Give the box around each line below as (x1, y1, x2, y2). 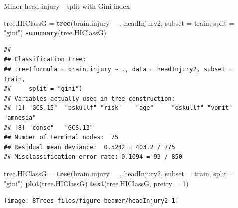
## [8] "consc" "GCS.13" (4, 124, 93, 131)
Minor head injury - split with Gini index (4, 1, 130, 11)
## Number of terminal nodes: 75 (4, 134, 119, 141)
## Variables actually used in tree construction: (4, 95, 175, 102)
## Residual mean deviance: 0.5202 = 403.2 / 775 (4, 143, 175, 151)
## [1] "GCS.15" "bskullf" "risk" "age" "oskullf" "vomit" (4, 104, 233, 112)
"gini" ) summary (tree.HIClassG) (4, 27, 106, 38)
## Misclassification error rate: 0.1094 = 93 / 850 (4, 153, 182, 161)
